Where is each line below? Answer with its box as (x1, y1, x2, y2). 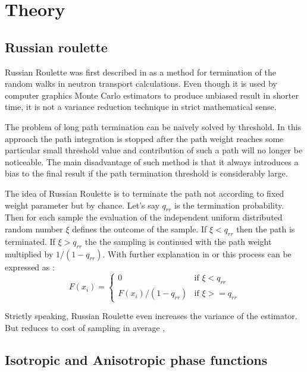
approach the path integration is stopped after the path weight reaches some (5, 132, 284, 144)
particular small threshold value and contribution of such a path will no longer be (5, 144, 303, 156)
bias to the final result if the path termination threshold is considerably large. (5, 167, 288, 179)
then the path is (236, 222, 295, 235)
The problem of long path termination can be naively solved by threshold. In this (5, 120, 302, 133)
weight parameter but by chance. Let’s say (5, 198, 159, 211)
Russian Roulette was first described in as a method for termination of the (5, 65, 276, 78)
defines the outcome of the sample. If (72, 222, 207, 235)
